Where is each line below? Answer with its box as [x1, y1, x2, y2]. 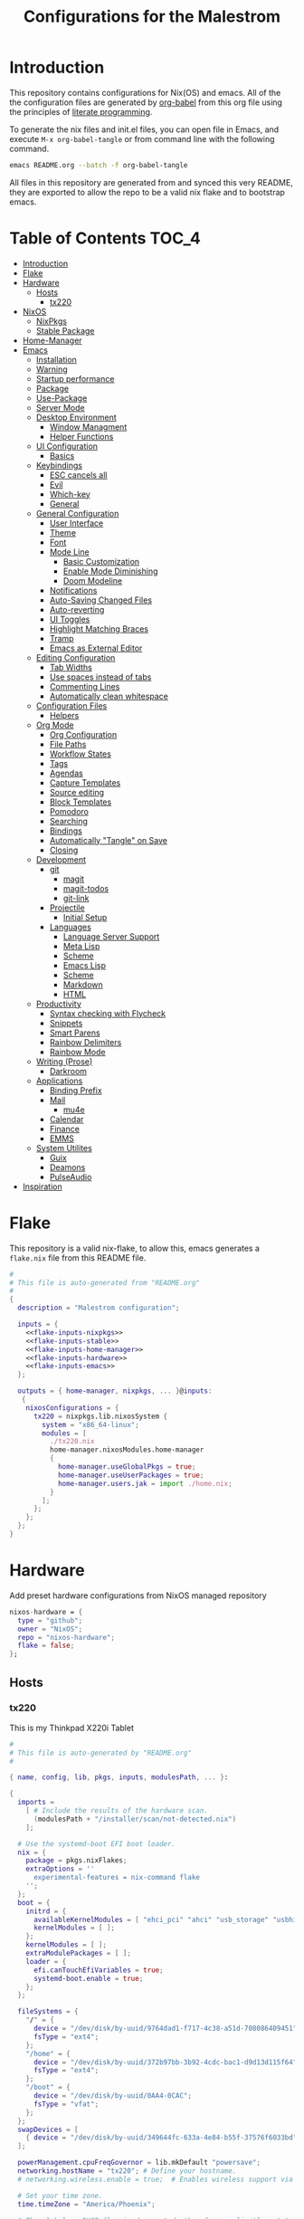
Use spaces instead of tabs [49, 671, 152, 682]
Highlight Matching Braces [49, 623, 149, 634]
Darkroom [49, 1065, 88, 1076]
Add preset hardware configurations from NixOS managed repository [9, 1590, 267, 1601]
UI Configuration [35, 441, 98, 452]
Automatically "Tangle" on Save [49, 834, 167, 845]
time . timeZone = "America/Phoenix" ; [17, 2199, 156, 2209]
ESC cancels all [49, 469, 108, 481]
